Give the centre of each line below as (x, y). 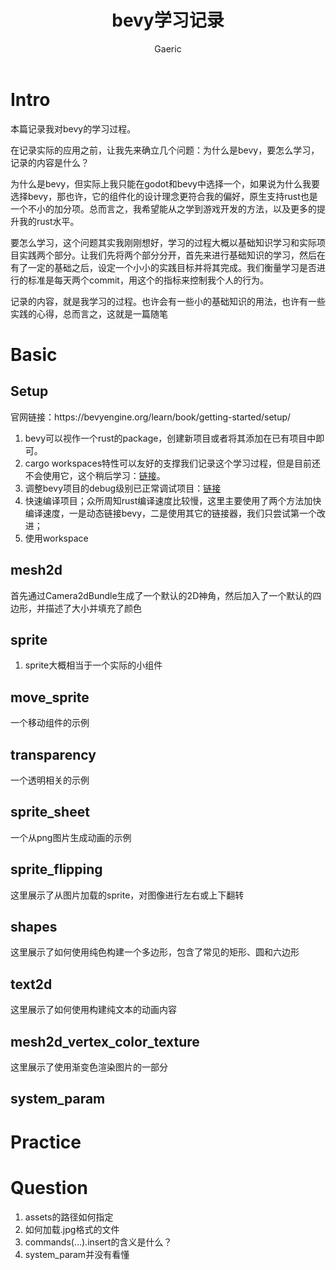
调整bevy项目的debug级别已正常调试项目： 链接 (123, 488)
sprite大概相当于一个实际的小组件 (93, 665)
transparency (53, 754)
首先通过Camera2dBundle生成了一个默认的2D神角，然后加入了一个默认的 (161, 595)
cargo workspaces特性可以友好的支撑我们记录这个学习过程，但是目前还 (173, 463)
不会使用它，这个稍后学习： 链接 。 (95, 475)
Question (49, 1187)
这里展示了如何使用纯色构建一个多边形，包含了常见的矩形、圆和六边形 (155, 952)
